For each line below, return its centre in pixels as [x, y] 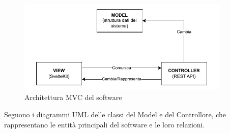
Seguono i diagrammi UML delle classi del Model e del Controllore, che [115, 114]
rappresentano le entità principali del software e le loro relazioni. [105, 124]
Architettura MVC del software [73, 97]
